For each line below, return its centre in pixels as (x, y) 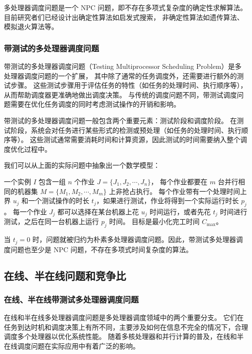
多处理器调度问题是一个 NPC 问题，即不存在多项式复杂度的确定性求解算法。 (126, 7)
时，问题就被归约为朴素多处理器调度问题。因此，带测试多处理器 (134, 239)
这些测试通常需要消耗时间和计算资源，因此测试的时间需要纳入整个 (135, 139)
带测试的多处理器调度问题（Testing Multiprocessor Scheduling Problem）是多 (123, 66)
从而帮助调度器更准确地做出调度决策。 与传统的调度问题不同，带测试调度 (120, 94)
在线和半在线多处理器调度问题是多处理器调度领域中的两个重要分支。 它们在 (124, 317)
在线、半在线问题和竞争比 (65, 275)
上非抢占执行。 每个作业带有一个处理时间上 (178, 191)
